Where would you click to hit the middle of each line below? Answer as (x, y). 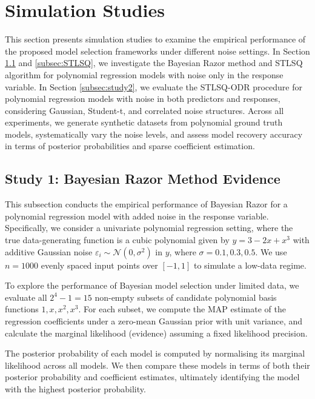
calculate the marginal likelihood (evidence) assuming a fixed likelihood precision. (156, 333)
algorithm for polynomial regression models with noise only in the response (144, 74)
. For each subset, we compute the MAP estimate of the (182, 309)
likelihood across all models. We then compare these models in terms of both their (157, 365)
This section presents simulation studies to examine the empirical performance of (155, 39)
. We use (271, 251)
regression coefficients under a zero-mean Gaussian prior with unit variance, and (154, 321)
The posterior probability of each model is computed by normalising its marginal (155, 353)
